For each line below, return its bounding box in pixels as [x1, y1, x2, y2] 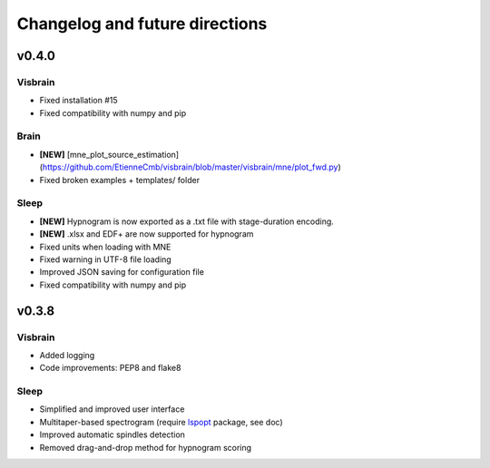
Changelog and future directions [16, 14, 268, 34]
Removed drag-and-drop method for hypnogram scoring [39, 442, 252, 453]
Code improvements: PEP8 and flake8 [39, 363, 181, 374]
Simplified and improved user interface [39, 404, 185, 414]
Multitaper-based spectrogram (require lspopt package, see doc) [39, 416, 283, 427]
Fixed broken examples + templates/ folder [39, 174, 200, 185]
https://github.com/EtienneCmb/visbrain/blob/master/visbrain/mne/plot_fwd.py [42, 161, 338, 172]
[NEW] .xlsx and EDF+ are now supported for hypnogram [39, 229, 254, 239]
